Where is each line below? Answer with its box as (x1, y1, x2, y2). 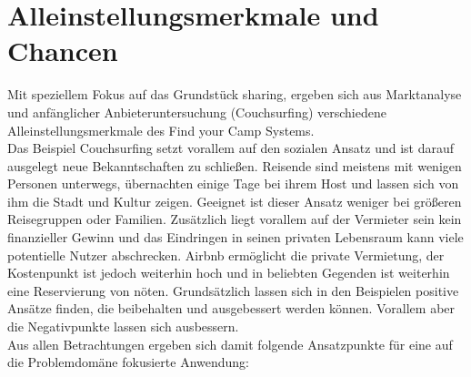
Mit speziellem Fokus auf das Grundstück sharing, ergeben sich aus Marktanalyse (7, 85, 462, 104)
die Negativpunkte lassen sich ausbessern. (7, 317, 239, 336)
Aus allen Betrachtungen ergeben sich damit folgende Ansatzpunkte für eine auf (7, 334, 453, 353)
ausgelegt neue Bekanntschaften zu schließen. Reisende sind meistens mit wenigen (7, 156, 462, 175)
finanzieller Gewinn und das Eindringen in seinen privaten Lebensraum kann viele (7, 228, 464, 247)
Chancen (7, 32, 118, 69)
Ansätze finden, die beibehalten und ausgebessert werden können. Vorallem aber (7, 299, 456, 318)
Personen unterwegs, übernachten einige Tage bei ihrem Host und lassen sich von (7, 174, 459, 193)
